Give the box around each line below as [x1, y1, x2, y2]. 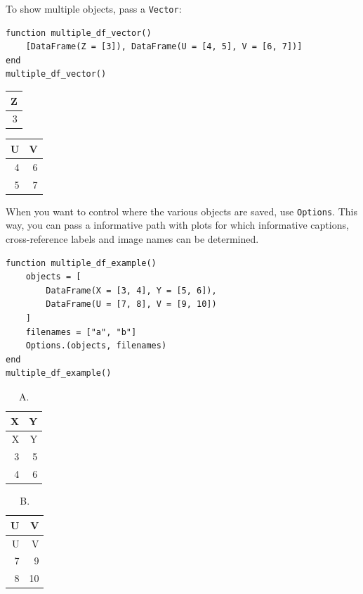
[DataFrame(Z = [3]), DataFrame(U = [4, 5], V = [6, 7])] [25, 42, 303, 52]
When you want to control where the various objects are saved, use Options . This [6, 203, 357, 218]
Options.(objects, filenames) [25, 341, 167, 351]
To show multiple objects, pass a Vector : [6, 1, 182, 15]
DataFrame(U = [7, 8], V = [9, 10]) [46, 299, 217, 310]
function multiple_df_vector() [6, 27, 152, 38]
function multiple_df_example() [6, 258, 157, 268]
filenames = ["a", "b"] [25, 327, 137, 337]
